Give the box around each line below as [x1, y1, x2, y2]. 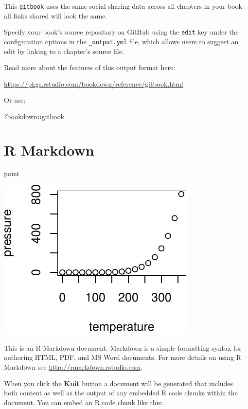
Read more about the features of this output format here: [4, 62, 176, 72]
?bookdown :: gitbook [4, 111, 65, 121]
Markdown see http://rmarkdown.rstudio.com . [4, 362, 143, 372]
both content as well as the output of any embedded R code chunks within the [4, 388, 238, 398]
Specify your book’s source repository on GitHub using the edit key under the [4, 27, 239, 37]
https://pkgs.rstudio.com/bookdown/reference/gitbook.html [4, 78, 183, 89]
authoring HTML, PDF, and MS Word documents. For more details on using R [4, 352, 242, 362]
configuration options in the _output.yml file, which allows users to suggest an [4, 36, 239, 46]
